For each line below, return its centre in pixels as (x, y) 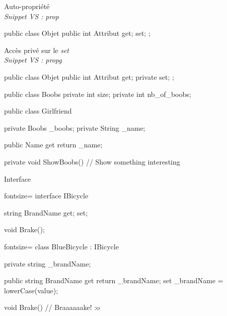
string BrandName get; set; (46, 212)
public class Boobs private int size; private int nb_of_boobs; (98, 94)
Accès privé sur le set (37, 50)
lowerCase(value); (31, 290)
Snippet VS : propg (33, 60)
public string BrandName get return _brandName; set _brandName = (114, 280)
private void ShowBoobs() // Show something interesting (92, 161)
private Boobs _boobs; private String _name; (75, 127)
